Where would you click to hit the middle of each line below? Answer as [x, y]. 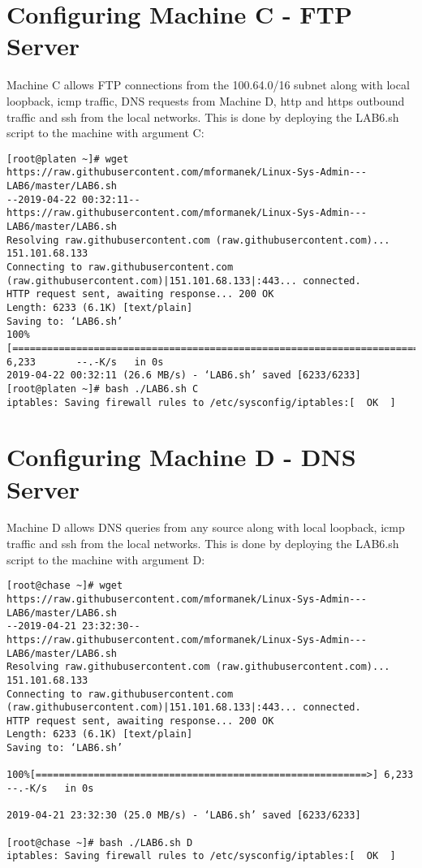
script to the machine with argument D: [106, 559]
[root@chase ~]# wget [65, 586]
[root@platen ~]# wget [68, 159]
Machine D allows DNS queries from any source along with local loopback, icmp [206, 527]
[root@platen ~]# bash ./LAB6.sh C [103, 389]
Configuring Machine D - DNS [181, 457]
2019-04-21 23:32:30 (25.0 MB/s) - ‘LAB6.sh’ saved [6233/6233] [184, 816]
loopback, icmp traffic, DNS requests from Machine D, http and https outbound [206, 100]
